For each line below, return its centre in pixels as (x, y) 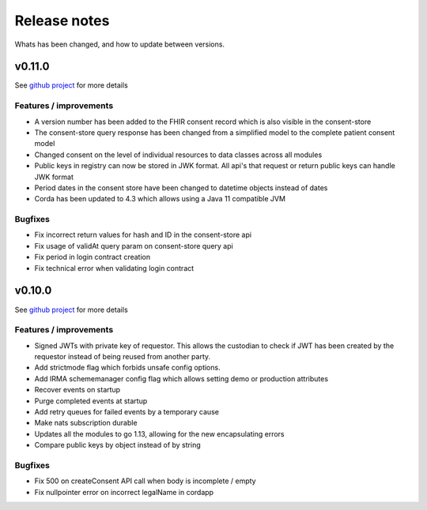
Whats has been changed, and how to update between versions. (120, 44)
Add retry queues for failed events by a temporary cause (127, 412)
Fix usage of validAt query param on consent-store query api (134, 246)
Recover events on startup (77, 390)
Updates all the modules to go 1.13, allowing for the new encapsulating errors (159, 433)
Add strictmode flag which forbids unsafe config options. (127, 368)
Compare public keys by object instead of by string (117, 445)
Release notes (62, 21)
